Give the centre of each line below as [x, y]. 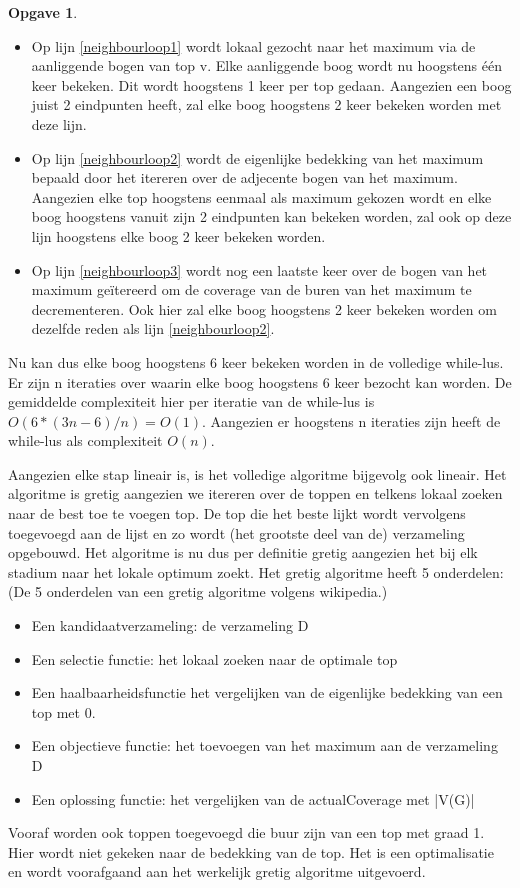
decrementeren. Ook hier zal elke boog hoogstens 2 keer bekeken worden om [264, 308]
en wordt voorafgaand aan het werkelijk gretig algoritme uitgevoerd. [217, 871]
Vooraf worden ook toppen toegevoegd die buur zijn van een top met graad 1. [246, 832]
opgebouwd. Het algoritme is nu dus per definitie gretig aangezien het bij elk [243, 552]
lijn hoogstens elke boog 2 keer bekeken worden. [178, 235]
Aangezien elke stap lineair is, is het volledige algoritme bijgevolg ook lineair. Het [257, 473]
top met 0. [63, 711]
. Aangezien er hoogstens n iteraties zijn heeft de [351, 420]
